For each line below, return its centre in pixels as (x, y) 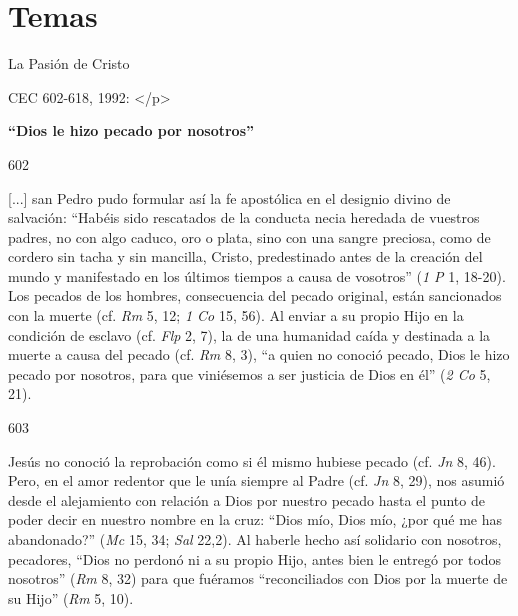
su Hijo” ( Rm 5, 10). (71, 597)
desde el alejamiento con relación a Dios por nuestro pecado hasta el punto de (246, 499)
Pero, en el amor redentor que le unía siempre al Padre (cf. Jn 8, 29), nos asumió (256, 480)
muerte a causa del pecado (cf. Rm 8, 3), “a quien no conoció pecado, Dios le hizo (259, 354)
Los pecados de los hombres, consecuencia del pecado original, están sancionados (255, 295)
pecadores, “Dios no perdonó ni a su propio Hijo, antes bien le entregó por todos (255, 558)
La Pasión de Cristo (69, 63)
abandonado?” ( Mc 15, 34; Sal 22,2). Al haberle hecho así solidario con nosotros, (255, 539)
